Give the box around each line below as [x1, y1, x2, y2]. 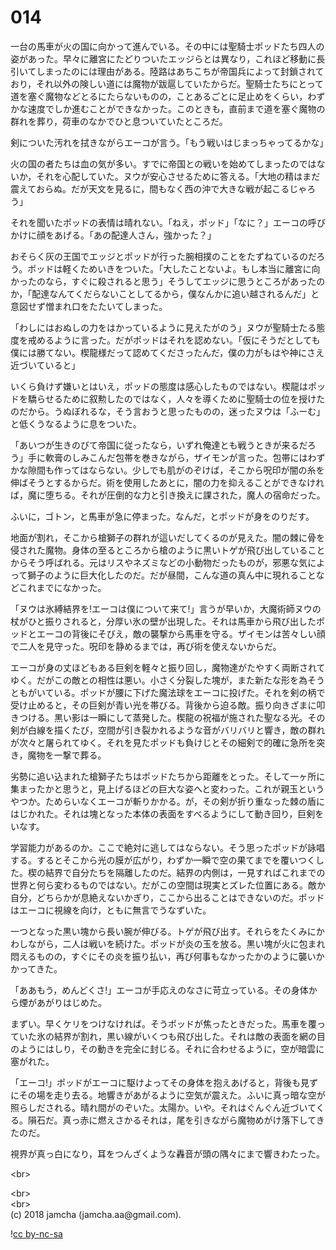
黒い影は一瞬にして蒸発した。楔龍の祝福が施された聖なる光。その [53, 711, 326, 723]
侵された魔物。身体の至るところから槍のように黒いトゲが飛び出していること [10, 544, 326, 556]
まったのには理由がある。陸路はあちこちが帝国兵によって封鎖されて [44, 65, 325, 77]
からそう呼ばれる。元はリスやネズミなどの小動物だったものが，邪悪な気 [10, 556, 308, 568]
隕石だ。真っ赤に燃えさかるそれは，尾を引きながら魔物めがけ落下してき [27, 1114, 325, 1126]
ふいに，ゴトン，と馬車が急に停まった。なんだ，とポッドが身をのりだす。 [10, 510, 315, 522]
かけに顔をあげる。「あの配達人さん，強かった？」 [10, 229, 217, 241]
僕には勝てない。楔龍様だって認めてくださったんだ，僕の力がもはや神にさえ [10, 346, 325, 358]
